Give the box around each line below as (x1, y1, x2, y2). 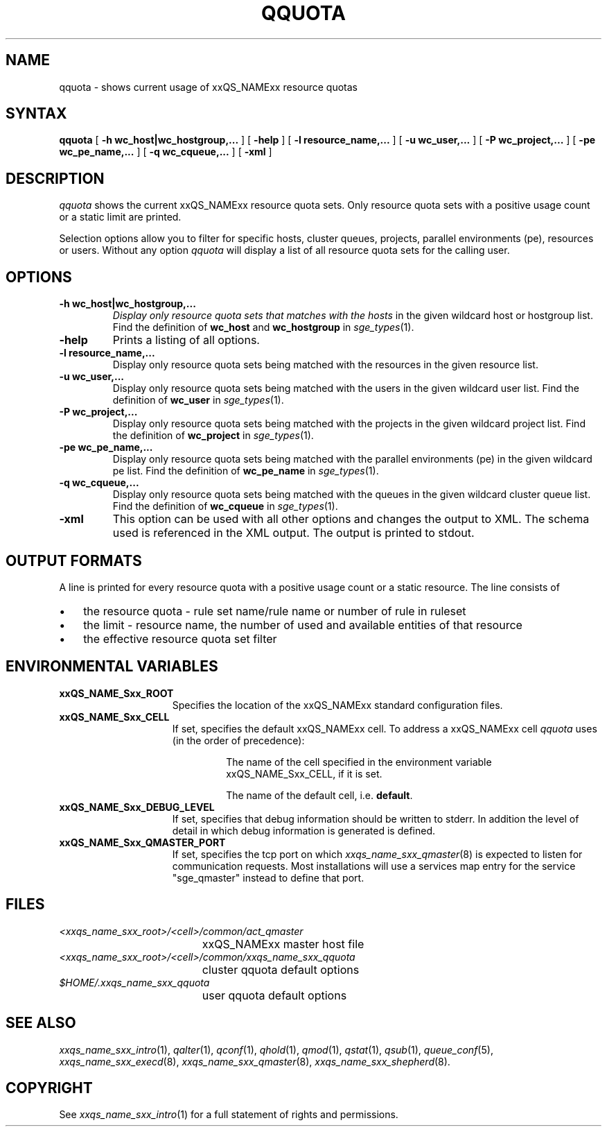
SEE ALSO (6, 1014, 76, 1032)
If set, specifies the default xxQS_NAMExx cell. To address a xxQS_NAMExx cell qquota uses (172, 722, 597, 735)
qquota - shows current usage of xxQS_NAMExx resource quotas (59, 80, 358, 93)
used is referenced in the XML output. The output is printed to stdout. (112, 526, 475, 540)
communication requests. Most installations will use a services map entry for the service (172, 859, 576, 872)
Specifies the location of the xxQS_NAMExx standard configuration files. (172, 698, 503, 711)
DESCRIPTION (6, 169, 105, 187)
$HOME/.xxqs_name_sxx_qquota (59, 976, 210, 988)
